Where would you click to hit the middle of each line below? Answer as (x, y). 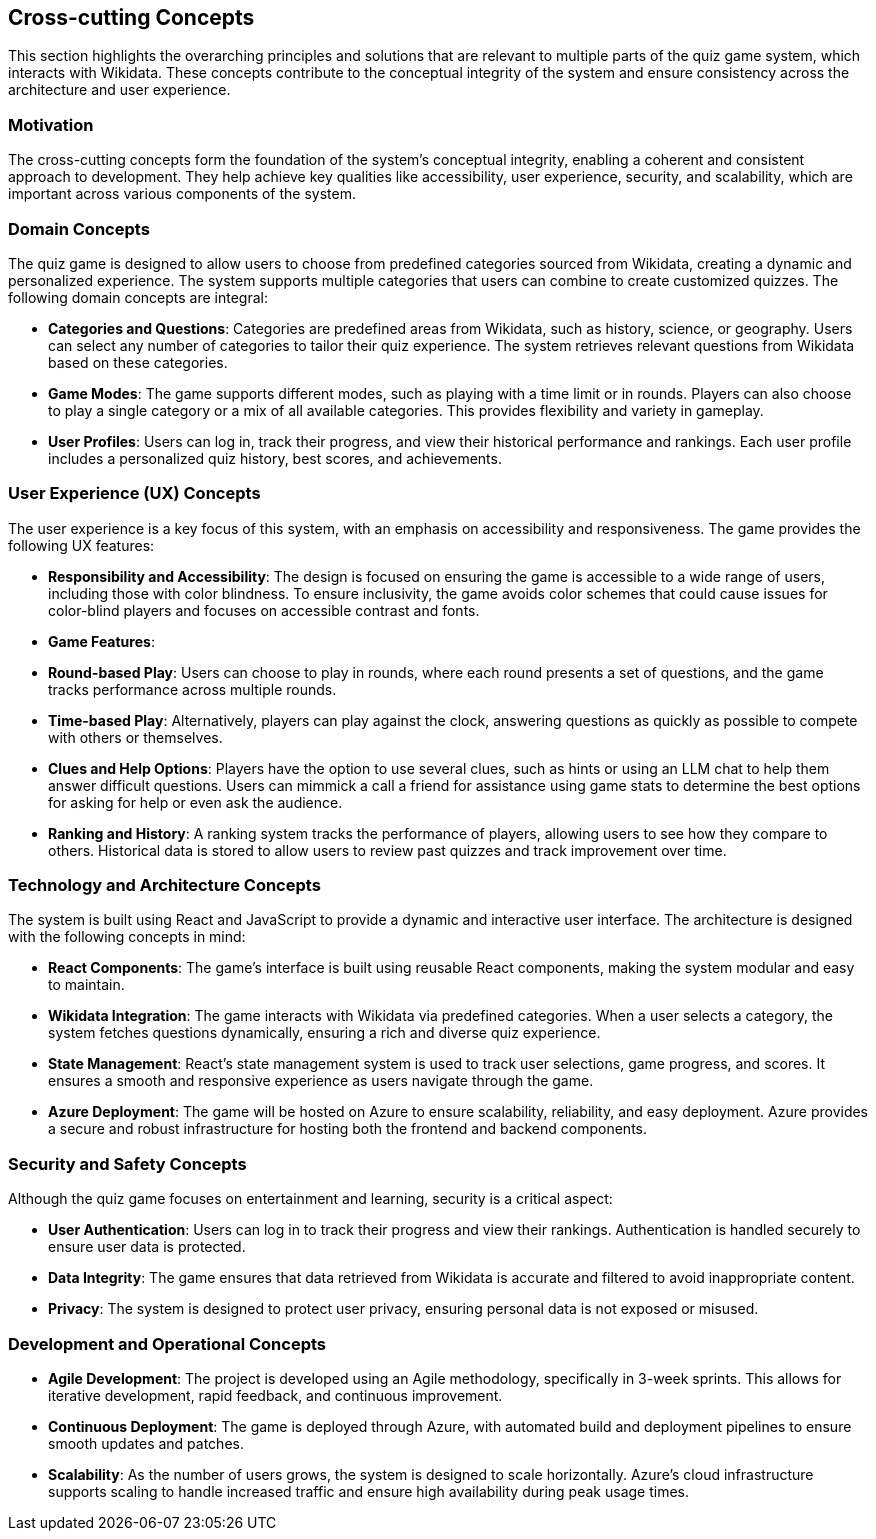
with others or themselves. (135, 737)
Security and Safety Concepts (127, 1163)
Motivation (51, 124)
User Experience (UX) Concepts (134, 493)
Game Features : (101, 641)
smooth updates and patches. (146, 1443)
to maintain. (86, 985)
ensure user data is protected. (147, 1247)
